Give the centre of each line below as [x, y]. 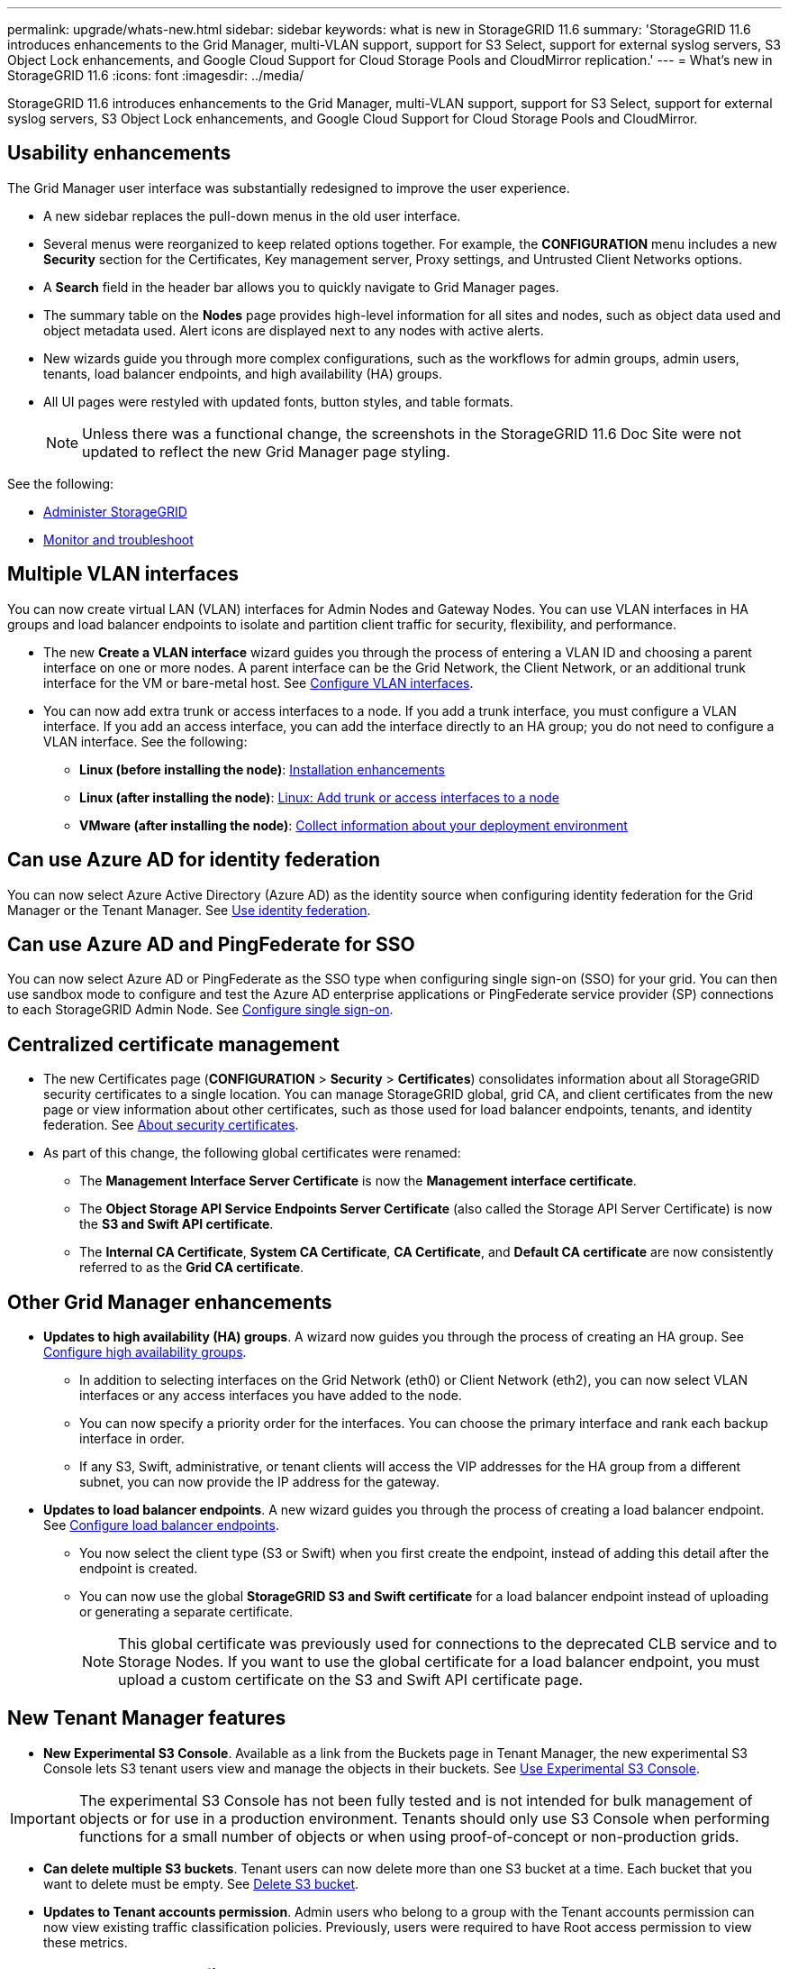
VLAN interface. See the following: [145, 741]
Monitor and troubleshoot [118, 539]
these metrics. [86, 1942]
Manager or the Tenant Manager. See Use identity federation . [189, 910]
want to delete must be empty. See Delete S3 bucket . [201, 1883]
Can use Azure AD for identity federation [194, 860]
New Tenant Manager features [147, 1718]
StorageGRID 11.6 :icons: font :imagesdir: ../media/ [156, 75]
